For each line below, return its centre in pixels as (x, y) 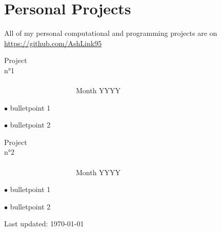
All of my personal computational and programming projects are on (111, 33)
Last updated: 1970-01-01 (44, 224)
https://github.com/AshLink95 (53, 43)
